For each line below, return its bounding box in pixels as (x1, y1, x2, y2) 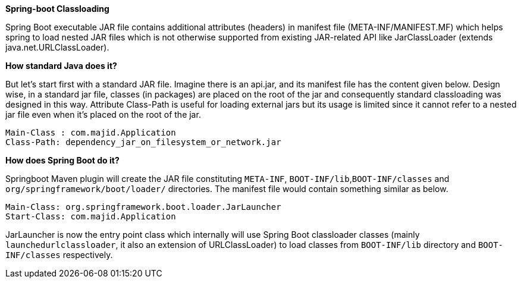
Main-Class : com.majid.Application (5, 128, 176, 137)
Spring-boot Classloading (5, 4, 109, 14)
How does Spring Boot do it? (5, 155, 120, 165)
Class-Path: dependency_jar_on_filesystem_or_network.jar (5, 137, 281, 147)
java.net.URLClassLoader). (5, 42, 109, 52)
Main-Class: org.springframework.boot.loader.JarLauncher (5, 202, 281, 212)
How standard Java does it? (5, 61, 117, 71)
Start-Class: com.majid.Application (5, 212, 176, 221)
